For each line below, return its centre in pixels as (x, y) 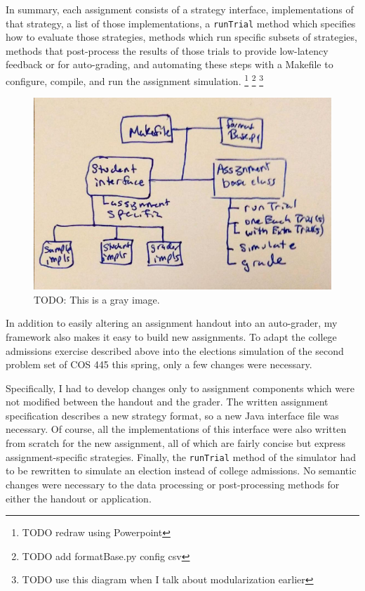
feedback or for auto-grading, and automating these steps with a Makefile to (170, 64)
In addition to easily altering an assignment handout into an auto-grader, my (172, 323)
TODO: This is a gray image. (97, 299)
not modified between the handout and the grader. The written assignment (167, 402)
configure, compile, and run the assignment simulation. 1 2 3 (135, 80)
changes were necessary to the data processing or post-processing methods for (173, 484)
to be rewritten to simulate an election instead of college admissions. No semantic (181, 470)
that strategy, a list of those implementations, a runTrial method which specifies (181, 23)
